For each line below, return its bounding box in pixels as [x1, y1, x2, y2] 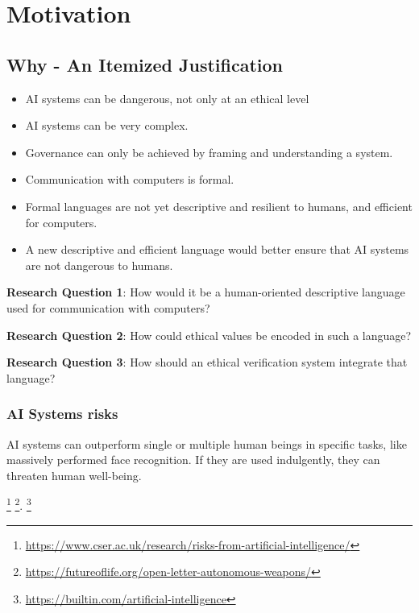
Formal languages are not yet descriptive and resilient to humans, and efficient [25, 197, 413, 214]
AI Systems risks [6, 404, 118, 424]
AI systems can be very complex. [25, 117, 189, 134]
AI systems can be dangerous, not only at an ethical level [25, 89, 309, 106]
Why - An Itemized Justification [6, 52, 283, 77]
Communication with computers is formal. [25, 171, 234, 188]
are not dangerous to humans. [25, 256, 173, 273]
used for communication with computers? [6, 299, 210, 316]
